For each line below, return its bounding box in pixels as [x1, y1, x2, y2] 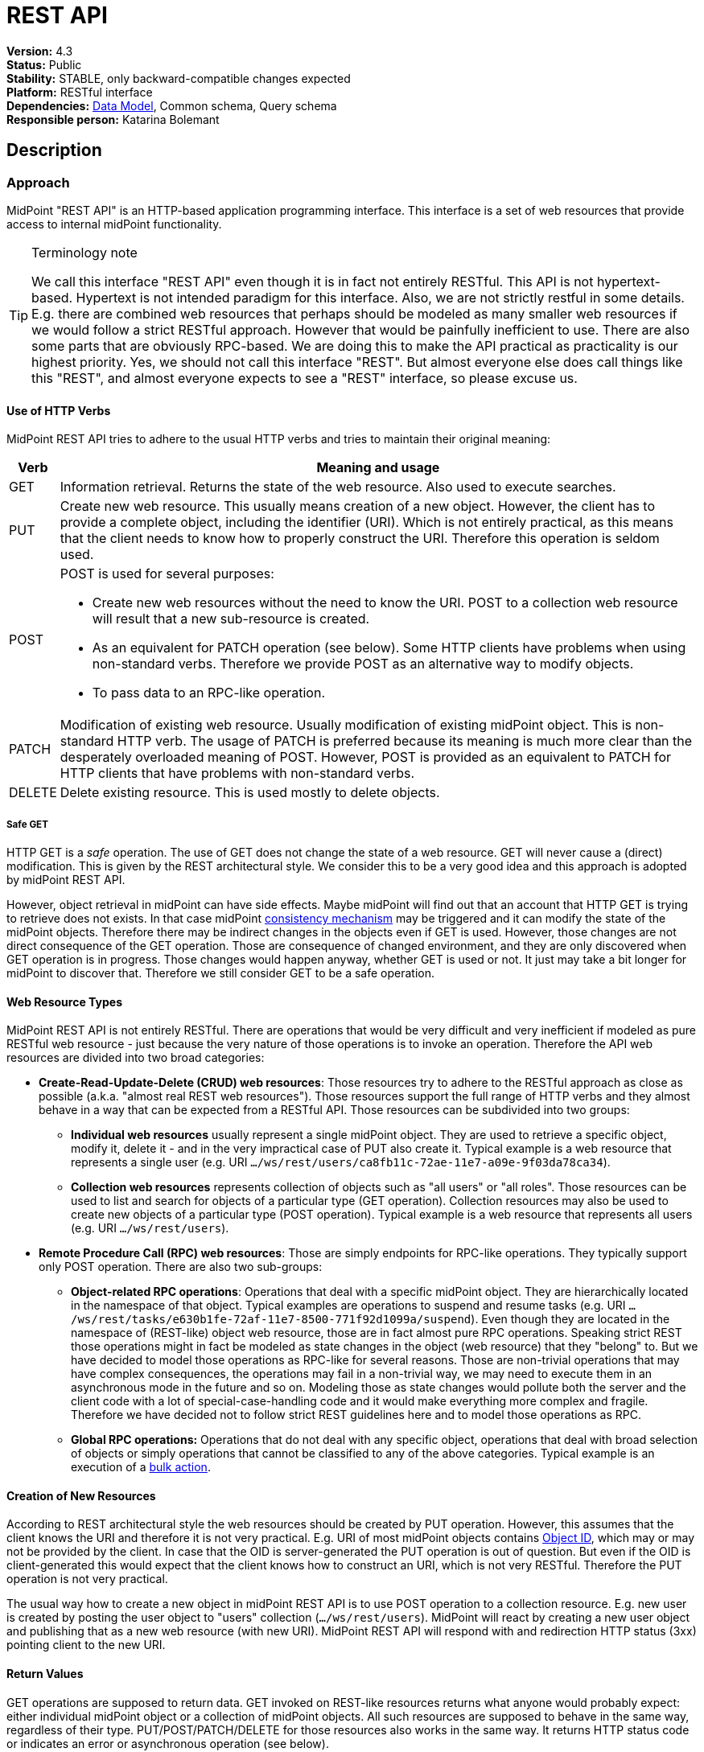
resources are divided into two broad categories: [6, 1051, 265, 1065]
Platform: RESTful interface [6, 84, 153, 99]
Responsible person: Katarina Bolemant [6, 112, 220, 126]
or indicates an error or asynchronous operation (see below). [6, 1736, 329, 1750]
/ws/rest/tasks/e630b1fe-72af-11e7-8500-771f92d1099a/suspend [71, 1313, 471, 1326]
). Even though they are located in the [471, 1312, 670, 1326]
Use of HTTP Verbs [6, 403, 111, 417]
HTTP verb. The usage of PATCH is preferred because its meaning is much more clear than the [117, 733, 693, 750]
